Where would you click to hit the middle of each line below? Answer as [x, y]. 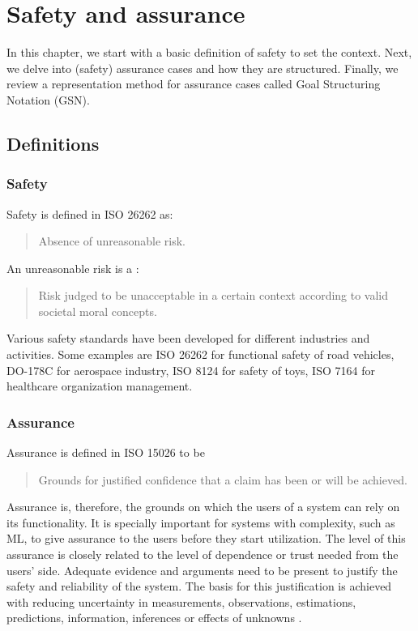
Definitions [53, 143]
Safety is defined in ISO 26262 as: [90, 213]
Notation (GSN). [48, 99]
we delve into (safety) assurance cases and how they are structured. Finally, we [203, 68]
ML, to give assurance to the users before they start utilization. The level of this [206, 538]
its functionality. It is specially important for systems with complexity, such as [201, 522]
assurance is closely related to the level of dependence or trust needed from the [203, 554]
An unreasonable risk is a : [73, 268]
